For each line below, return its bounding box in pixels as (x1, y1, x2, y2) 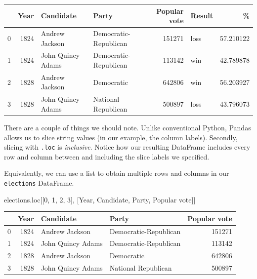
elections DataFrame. (4, 177, 74, 188)
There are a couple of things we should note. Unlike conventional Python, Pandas (4, 122, 251, 132)
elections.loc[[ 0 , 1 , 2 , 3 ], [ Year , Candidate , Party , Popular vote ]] (4, 194, 196, 204)
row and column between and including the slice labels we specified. (4, 151, 210, 161)
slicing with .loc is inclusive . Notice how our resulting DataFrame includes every (4, 142, 251, 152)
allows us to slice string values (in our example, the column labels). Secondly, (4, 132, 238, 142)
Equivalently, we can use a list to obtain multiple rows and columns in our (4, 168, 229, 178)
